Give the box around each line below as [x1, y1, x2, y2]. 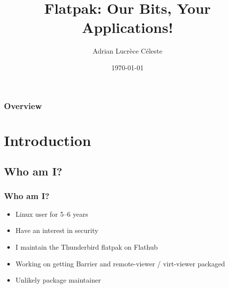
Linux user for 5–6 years [15, 208, 88, 219]
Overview [4, 99, 42, 112]
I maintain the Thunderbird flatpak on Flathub [15, 241, 158, 252]
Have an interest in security [15, 225, 99, 235]
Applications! [82, 17, 173, 37]
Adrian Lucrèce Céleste [93, 46, 162, 56]
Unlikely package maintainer [15, 275, 101, 285]
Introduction [4, 130, 91, 150]
